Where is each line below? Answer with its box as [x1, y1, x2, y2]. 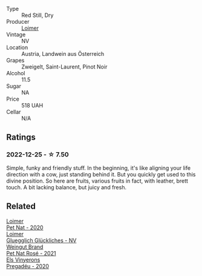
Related [6, 201, 36, 212]
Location [6, 44, 28, 51]
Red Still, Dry [21, 12, 54, 19]
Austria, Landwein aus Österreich [21, 50, 105, 57]
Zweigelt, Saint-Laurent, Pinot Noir [21, 63, 108, 70]
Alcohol [6, 70, 25, 76]
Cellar [6, 109, 21, 115]
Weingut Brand [6, 243, 44, 251]
